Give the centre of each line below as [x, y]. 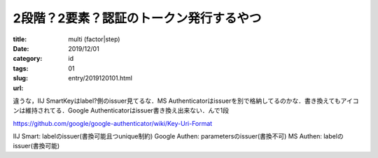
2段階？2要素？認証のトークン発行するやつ [137, 18]
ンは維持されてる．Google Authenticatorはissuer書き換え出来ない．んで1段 [121, 110]
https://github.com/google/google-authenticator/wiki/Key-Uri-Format [113, 123]
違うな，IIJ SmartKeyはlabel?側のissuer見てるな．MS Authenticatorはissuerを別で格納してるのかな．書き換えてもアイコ [186, 101]
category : [28, 59]
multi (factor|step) [94, 39]
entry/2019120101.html [100, 78]
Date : [21, 48]
